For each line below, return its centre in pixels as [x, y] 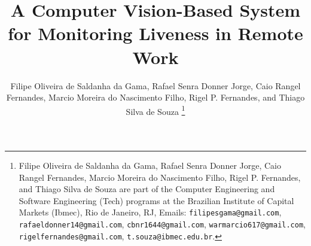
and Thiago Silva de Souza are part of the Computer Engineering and [147, 189]
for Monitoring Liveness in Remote [155, 33]
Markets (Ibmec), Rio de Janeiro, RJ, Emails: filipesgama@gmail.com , [150, 212]
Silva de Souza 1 [155, 110]
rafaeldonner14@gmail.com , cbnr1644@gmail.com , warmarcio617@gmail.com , [162, 224]
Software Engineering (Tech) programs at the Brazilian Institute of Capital [156, 200]
